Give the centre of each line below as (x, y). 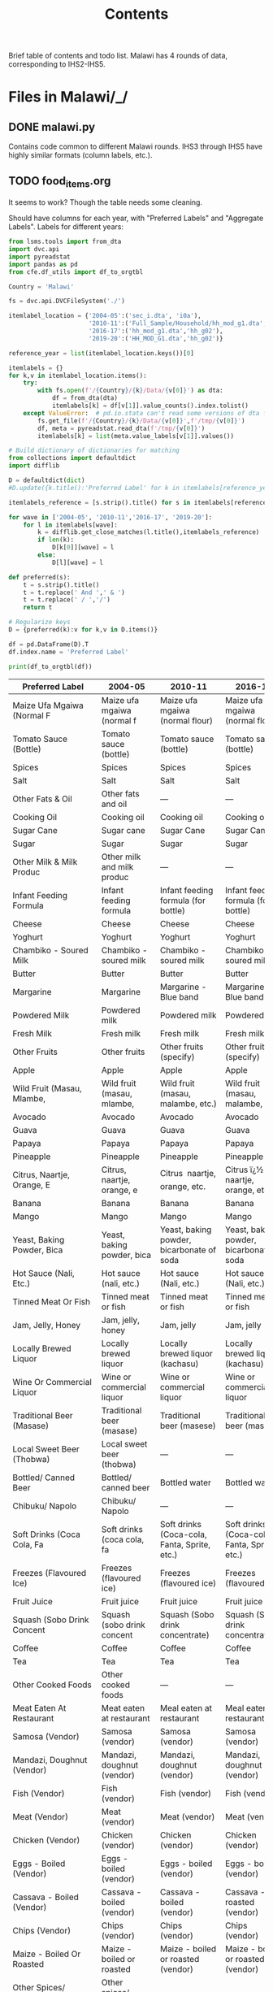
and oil (114, 804)
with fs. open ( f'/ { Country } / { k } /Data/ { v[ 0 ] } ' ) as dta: (130, 391)
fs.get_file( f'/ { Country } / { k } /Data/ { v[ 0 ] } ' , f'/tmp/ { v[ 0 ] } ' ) (141, 421)
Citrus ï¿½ (244, 1170)
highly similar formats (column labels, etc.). (80, 155)
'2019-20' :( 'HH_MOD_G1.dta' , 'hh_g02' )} (156, 338)
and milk (117, 866)
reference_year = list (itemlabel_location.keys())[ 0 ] (102, 353)
